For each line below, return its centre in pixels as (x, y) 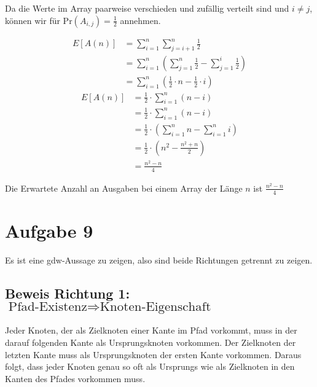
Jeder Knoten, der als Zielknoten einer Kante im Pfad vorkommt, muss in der (151, 330)
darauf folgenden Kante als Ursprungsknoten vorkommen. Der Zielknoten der (151, 342)
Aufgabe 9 (49, 230)
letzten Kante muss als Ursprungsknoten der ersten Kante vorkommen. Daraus (153, 354)
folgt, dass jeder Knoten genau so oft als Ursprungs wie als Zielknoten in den (150, 366)
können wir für (33, 20)
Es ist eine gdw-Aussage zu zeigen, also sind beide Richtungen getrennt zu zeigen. (159, 260)
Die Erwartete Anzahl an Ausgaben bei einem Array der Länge (124, 188)
